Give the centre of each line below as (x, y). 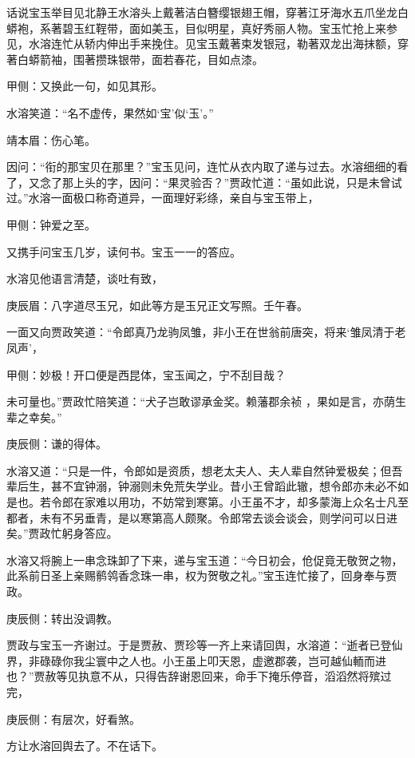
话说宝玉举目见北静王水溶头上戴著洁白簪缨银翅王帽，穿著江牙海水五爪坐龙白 (207, 12)
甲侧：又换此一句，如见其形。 (85, 86)
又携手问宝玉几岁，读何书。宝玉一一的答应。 (124, 251)
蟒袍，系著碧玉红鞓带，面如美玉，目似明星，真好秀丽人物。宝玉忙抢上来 (196, 28)
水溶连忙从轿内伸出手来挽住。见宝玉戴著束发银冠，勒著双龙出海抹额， (213, 44)
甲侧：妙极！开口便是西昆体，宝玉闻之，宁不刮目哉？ (146, 374)
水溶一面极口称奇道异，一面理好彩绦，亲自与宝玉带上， (174, 198)
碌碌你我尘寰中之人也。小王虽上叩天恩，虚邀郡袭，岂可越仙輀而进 (213, 660)
